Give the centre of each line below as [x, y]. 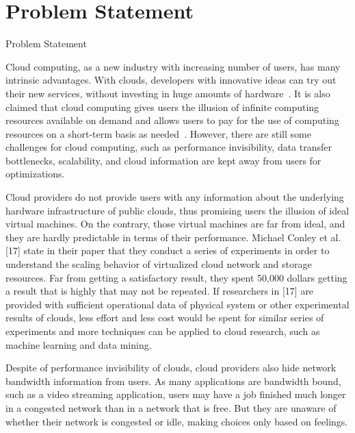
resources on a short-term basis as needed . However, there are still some [158, 133]
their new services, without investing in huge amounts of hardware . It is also [168, 93]
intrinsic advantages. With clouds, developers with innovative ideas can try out [171, 80]
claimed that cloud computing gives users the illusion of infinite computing [162, 107]
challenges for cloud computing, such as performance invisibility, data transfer [169, 147]
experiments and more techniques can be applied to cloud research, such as [163, 331]
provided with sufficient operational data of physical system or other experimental [177, 304]
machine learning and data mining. [79, 344]
